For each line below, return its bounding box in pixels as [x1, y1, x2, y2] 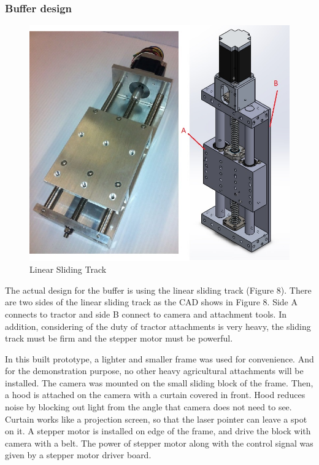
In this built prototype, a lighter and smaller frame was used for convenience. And [5, 352, 314, 365]
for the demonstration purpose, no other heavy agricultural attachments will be [5, 364, 304, 377]
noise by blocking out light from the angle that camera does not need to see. [5, 401, 292, 413]
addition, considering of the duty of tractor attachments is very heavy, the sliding [5, 319, 311, 332]
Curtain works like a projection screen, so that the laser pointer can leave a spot [5, 412, 307, 425]
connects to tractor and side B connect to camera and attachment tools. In [5, 307, 286, 320]
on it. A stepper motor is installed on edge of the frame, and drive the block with [5, 424, 311, 437]
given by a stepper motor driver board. [5, 448, 152, 461]
